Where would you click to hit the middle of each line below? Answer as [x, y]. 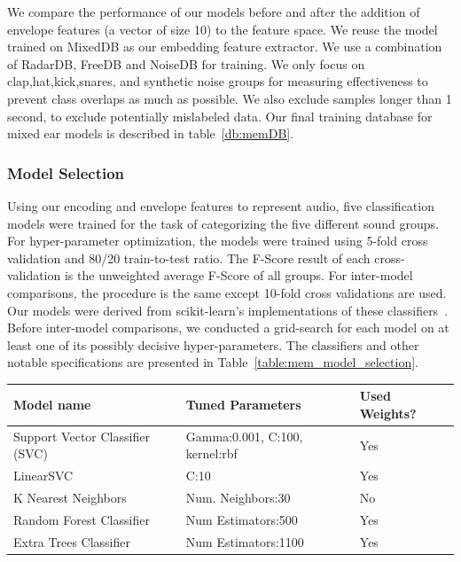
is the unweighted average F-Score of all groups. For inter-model [238, 275]
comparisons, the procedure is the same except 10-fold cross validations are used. [227, 292]
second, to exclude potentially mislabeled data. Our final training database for [220, 116]
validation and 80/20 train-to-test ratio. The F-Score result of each [189, 258]
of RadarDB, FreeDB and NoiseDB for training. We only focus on [186, 63]
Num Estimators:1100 [245, 541]
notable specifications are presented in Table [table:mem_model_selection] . [213, 362]
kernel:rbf [211, 453]
